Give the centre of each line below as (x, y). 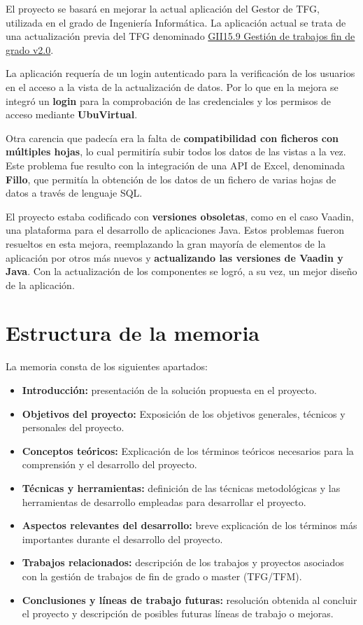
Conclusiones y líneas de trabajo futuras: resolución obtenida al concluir (190, 599)
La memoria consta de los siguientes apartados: (107, 366)
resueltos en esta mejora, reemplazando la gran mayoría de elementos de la (166, 243)
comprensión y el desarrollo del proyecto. (109, 464)
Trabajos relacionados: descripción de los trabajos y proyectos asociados (183, 562)
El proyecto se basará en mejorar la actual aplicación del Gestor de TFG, (163, 8)
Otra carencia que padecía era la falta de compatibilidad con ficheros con (172, 138)
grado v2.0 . (30, 49)
